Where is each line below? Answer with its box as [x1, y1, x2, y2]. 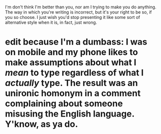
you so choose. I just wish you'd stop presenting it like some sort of [5, 15, 140, 20]
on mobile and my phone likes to [5, 47, 138, 58]
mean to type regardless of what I [5, 67, 144, 78]
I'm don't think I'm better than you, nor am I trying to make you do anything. [5, 4, 157, 10]
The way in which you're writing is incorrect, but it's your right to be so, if [5, 9, 152, 15]
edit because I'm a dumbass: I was [5, 36, 147, 47]
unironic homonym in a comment [5, 88, 141, 99]
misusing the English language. [5, 108, 135, 119]
